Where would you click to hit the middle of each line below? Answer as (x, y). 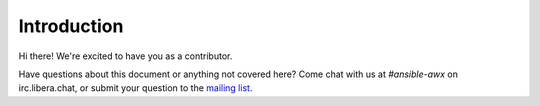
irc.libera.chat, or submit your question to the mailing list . (135, 88)
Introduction (71, 26)
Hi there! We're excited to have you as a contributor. (125, 56)
